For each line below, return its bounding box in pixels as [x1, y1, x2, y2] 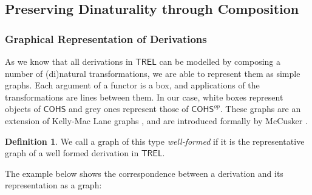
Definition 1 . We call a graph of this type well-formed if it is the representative [5, 134, 305, 147]
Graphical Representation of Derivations [5, 31, 207, 46]
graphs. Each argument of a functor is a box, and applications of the [5, 79, 260, 91]
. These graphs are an [220, 102, 301, 115]
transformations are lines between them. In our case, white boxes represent [5, 90, 283, 103]
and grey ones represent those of [69, 102, 189, 115]
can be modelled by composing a [159, 55, 281, 67]
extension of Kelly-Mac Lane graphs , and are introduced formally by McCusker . [5, 114, 308, 127]
